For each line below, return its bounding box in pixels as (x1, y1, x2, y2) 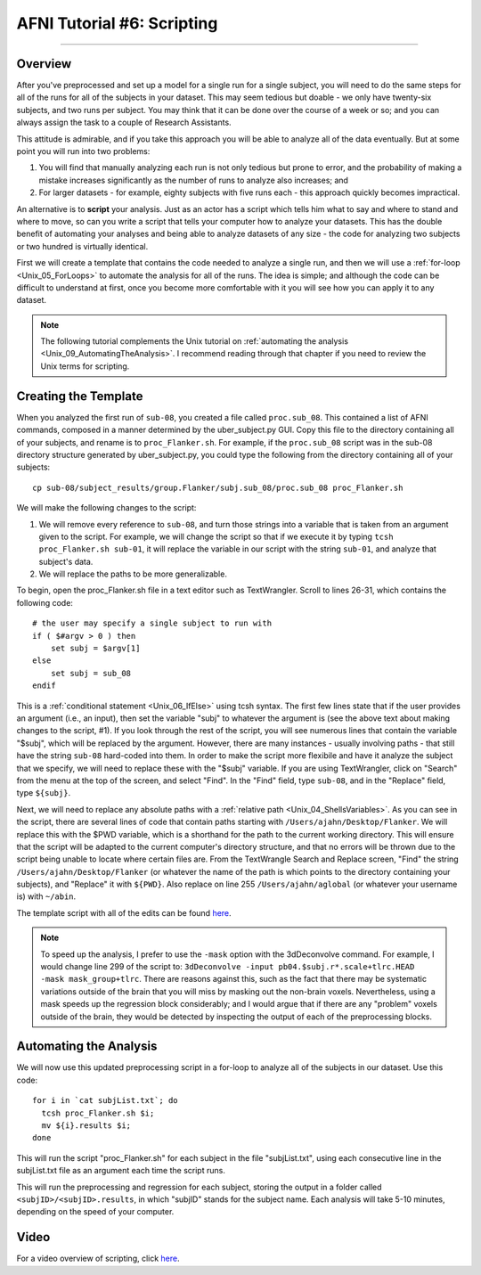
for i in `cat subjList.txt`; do (32, 1096, 178, 1106)
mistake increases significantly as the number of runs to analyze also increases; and (38, 175, 349, 185)
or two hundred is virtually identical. (16, 241, 149, 251)
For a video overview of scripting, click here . (16, 1253, 180, 1264)
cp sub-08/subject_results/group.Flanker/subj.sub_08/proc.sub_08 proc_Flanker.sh (32, 482, 404, 493)
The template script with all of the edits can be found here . (16, 907, 232, 918)
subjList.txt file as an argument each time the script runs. (16, 1165, 226, 1176)
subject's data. (38, 556, 94, 567)
